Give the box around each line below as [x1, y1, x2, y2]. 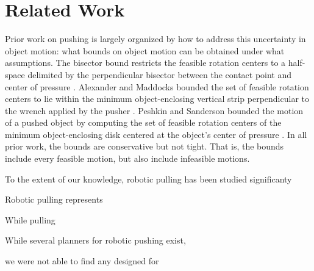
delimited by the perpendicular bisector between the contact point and [27, 68, 292, 81]
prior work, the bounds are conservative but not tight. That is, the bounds [5, 140, 284, 153]
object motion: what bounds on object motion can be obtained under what [5, 44, 285, 57]
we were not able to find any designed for [5, 255, 159, 267]
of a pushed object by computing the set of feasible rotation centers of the [5, 116, 282, 129]
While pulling [5, 213, 55, 226]
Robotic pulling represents [5, 193, 103, 206]
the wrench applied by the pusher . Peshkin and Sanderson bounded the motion [5, 104, 304, 117]
